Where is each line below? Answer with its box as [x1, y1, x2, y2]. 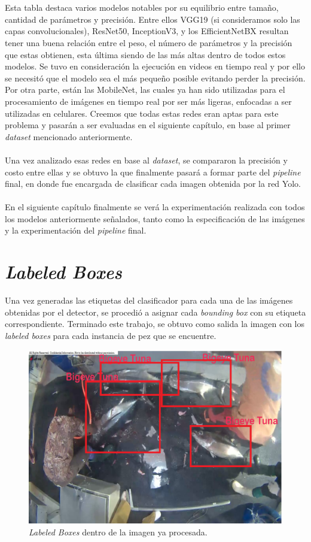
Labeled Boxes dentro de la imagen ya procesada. [29, 525, 208, 538]
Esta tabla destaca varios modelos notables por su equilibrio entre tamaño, [5, 1, 279, 14]
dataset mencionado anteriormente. [5, 130, 133, 143]
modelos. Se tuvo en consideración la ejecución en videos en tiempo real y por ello [5, 60, 305, 72]
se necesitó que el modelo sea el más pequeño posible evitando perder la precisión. [5, 71, 306, 84]
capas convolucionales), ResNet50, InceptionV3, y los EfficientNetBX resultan [5, 25, 289, 37]
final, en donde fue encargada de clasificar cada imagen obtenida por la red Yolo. [5, 177, 301, 190]
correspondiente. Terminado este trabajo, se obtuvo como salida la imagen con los [5, 317, 305, 330]
